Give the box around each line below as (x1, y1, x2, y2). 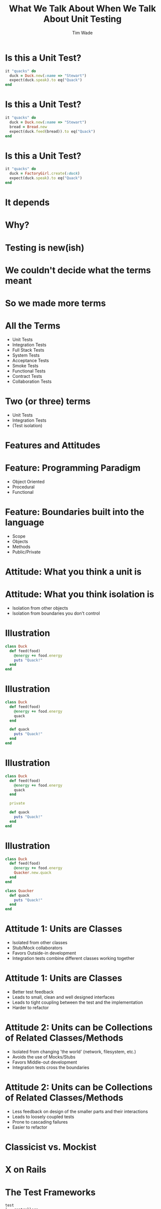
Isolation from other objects (12, 605, 68, 611)
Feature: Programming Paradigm (5, 462, 141, 474)
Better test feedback (12, 989, 54, 995)
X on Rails (5, 1164, 47, 1175)
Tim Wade (72, 30, 93, 36)
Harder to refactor (12, 1005, 49, 1011)
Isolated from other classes (12, 940, 68, 946)
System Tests (12, 352, 40, 358)
